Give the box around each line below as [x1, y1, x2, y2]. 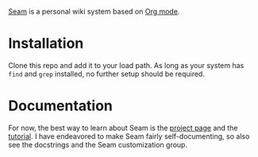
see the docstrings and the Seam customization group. [8, 140, 188, 149]
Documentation [8, 97, 114, 115]
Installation [8, 35, 84, 52]
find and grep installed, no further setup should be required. [8, 69, 205, 78]
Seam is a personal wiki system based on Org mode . [8, 7, 180, 16]
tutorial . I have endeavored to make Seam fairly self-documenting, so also [8, 131, 250, 141]
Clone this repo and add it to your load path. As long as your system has [8, 60, 245, 70]
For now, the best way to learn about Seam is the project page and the [8, 123, 238, 132]
